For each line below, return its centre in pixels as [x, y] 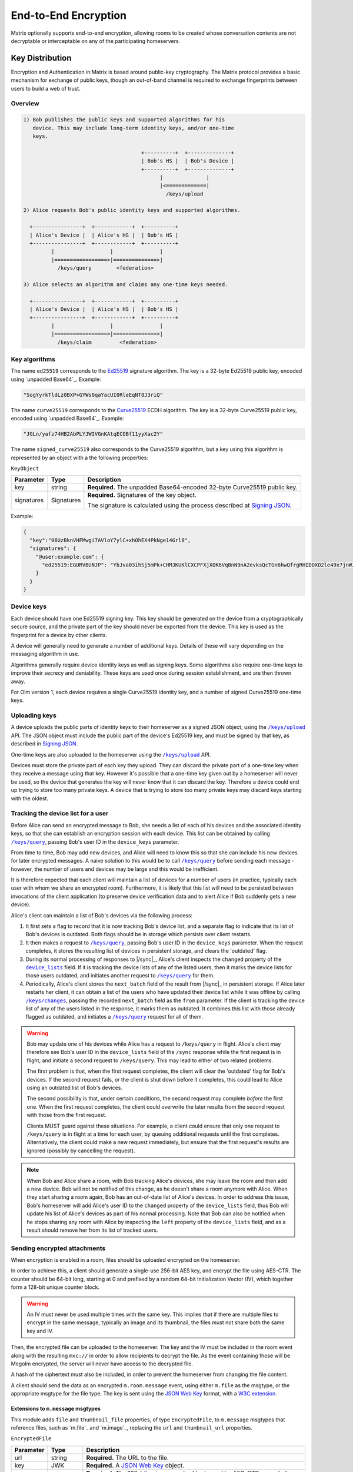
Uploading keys [34, 715]
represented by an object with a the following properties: [80, 457]
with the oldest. [30, 798]
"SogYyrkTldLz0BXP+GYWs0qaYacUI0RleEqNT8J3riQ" [93, 395]
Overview [25, 104]
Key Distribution [41, 58]
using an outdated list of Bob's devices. [75, 1088]
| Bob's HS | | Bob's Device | [188, 161]
